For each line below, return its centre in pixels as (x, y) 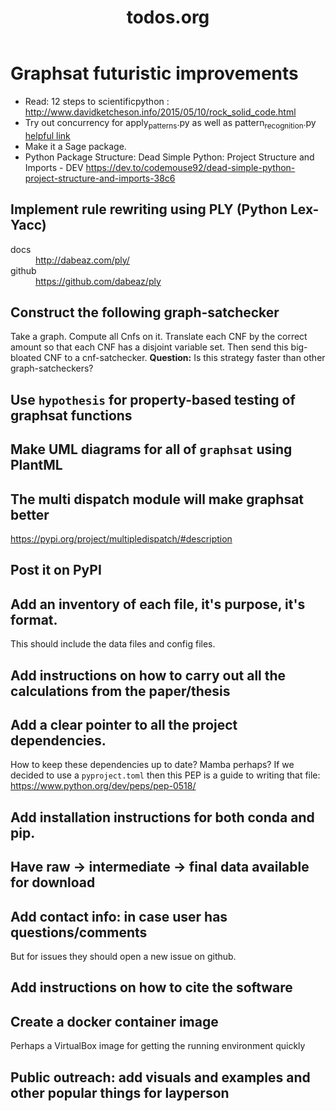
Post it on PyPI (56, 570)
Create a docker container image (114, 1021)
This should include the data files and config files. (113, 644)
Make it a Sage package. (75, 146)
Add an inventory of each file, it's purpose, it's (158, 604)
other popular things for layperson (120, 1092)
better (30, 514)
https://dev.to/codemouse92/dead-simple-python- (190, 167)
